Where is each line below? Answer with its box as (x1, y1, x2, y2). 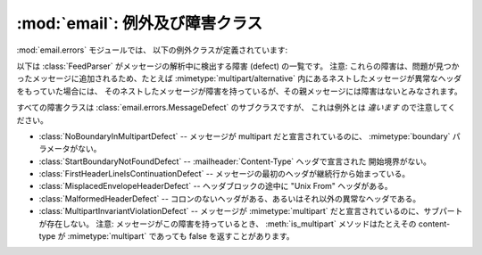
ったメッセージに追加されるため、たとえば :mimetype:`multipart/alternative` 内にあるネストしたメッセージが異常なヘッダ (16, 73, 462, 84)
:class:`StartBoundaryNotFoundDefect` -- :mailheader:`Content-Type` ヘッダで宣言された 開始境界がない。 (38, 156, 432, 167)
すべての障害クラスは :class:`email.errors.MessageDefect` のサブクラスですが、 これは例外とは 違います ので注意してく (16, 103, 456, 113)
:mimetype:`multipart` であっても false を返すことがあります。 (67, 231, 295, 242)
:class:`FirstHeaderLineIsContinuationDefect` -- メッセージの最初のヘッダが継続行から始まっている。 (38, 169, 411, 179)
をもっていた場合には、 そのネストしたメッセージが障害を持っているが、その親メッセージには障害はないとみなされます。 (16, 86, 463, 96)
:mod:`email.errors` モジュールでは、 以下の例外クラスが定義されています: (16, 45, 288, 55)
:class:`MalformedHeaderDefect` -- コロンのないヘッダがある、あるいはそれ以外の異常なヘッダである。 (38, 193, 421, 204)
